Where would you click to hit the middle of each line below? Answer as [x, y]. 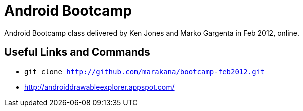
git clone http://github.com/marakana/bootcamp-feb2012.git [144, 72]
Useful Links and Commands [77, 52]
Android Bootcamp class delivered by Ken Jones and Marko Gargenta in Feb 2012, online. [152, 33]
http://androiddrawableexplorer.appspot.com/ [99, 87]
